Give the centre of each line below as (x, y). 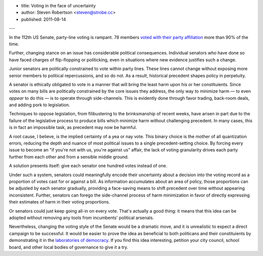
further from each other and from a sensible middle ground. (69, 157)
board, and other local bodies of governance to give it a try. (69, 247)
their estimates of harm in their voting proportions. (60, 202)
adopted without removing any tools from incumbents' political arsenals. (82, 218)
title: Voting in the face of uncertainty (58, 6)
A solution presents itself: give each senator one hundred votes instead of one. (88, 166)
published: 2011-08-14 (44, 19)
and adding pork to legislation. (39, 105)
